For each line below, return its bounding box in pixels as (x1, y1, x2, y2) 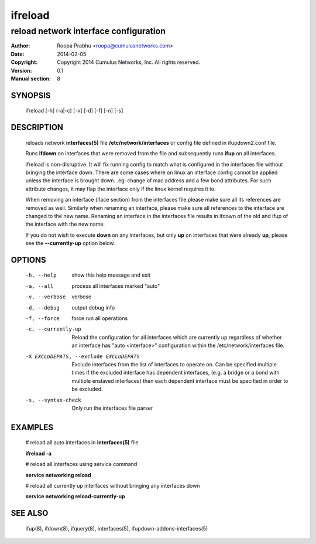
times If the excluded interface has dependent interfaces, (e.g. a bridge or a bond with (71, 369, 280, 376)
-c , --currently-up (25, 326, 81, 332)
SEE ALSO (11, 508, 49, 518)
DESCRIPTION (11, 123, 64, 132)
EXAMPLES (11, 422, 54, 432)
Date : (11, 50, 25, 57)
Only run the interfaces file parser (71, 404, 153, 412)
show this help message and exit (71, 271, 150, 278)
